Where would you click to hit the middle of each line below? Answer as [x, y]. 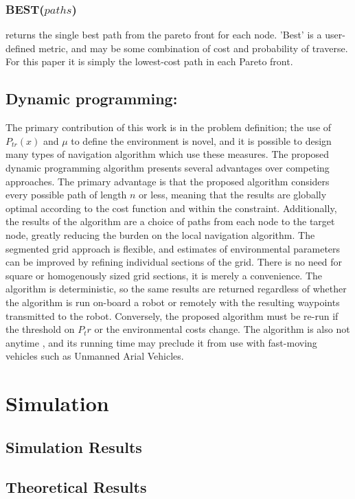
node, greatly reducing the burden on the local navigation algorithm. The [160, 234]
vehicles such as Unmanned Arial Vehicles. [95, 356]
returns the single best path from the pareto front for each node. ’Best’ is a [164, 35]
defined [21, 48]
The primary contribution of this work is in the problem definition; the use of [169, 127]
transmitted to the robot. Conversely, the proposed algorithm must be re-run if [172, 315]
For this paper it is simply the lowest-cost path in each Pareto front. [149, 61]
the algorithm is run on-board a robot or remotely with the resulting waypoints [173, 302]
